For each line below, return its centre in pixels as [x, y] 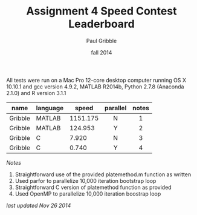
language [50, 108]
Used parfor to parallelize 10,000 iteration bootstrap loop [86, 180]
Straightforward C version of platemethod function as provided [93, 187]
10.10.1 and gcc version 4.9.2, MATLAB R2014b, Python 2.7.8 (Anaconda [95, 87]
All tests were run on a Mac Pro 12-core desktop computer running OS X [96, 80]
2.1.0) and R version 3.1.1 [36, 93]
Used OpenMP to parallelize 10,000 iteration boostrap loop [88, 193]
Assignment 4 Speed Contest [102, 11]
